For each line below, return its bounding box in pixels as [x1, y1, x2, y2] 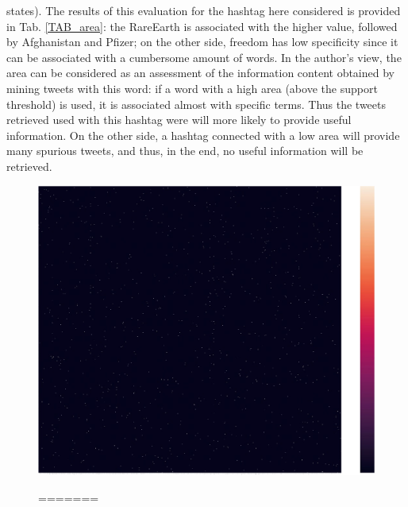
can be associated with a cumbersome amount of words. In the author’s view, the [6, 48, 402, 65]
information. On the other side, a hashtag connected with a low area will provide [6, 126, 400, 143]
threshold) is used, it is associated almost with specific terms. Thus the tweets [6, 95, 387, 112]
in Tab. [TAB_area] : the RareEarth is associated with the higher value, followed [6, 17, 398, 34]
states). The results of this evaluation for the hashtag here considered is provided [6, 2, 401, 18]
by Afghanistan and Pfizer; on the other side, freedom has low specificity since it [6, 33, 398, 50]
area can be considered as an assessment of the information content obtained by [6, 64, 395, 81]
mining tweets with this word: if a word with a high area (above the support [6, 79, 378, 96]
